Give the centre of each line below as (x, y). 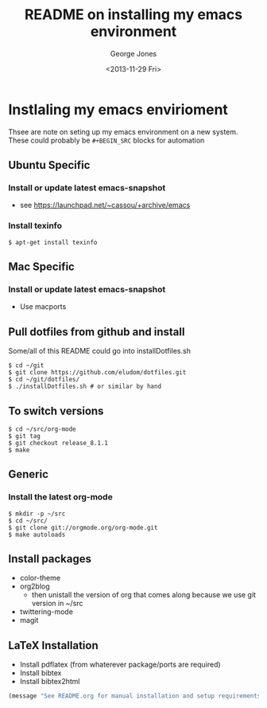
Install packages (50, 559)
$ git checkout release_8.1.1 (58, 443)
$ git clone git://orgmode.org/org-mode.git (83, 527)
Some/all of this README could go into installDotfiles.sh (99, 351)
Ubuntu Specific (49, 165)
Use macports (43, 307)
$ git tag (25, 436)
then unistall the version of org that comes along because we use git (144, 595)
